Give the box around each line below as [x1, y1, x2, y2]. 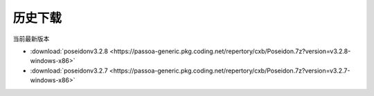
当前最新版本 [12, 35, 50, 43]
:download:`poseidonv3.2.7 [30, 66, 108, 75]
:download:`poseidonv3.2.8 [30, 47, 109, 55]
